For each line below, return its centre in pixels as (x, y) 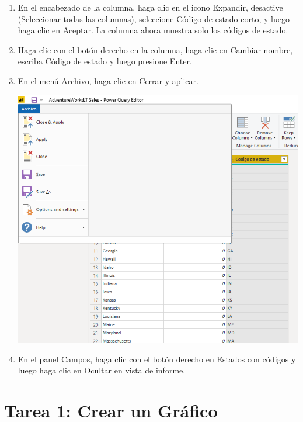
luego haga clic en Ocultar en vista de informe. (102, 370)
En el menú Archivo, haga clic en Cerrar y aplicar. (108, 80)
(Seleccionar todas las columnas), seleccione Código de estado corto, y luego (154, 18)
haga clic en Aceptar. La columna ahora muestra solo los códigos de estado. (153, 30)
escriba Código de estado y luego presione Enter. (105, 61)
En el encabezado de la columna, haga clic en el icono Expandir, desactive (150, 7)
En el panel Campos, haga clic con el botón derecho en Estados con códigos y (157, 359)
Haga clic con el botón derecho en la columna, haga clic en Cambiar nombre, (155, 49)
